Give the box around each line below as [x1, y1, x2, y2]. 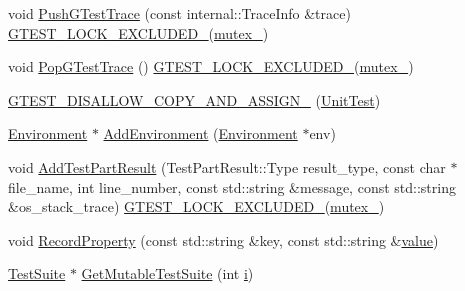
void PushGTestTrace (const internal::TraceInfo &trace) [8, 3, 351, 23]
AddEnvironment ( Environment [103, 123, 298, 144]
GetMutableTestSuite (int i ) [81, 263, 254, 284]
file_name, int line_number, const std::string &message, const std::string [8, 176, 456, 197]
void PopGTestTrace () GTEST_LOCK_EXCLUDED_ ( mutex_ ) [8, 56, 414, 77]
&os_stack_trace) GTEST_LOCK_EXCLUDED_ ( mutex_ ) [8, 196, 385, 217]
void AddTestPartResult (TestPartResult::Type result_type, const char [8, 156, 446, 177]
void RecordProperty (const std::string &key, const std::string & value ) [8, 229, 439, 250]
